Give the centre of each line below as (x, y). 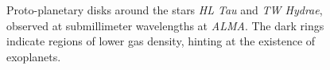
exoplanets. (34, 56)
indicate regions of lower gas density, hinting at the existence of (161, 41)
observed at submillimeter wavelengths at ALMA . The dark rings (165, 25)
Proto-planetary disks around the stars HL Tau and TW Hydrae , (165, 10)
